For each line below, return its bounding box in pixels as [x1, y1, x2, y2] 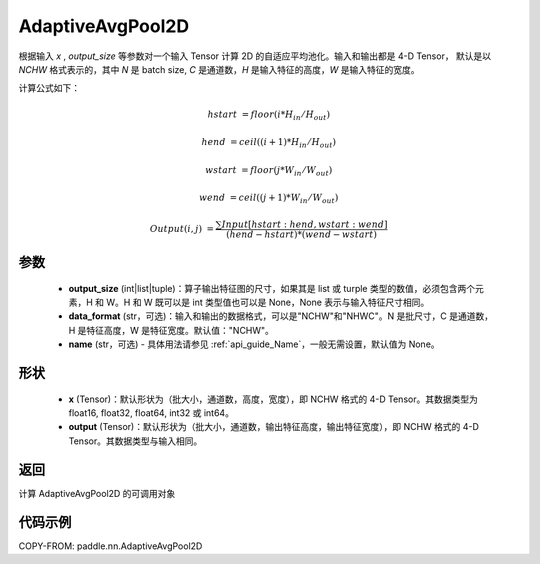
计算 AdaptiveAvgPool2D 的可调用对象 [18, 487, 176, 499]
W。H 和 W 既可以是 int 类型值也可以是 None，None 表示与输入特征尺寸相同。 [106, 296, 430, 309]
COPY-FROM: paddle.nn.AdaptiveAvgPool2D [18, 540, 203, 552]
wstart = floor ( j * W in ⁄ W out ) [205, 164, 333, 178]
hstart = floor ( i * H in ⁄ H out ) [207, 108, 330, 122]
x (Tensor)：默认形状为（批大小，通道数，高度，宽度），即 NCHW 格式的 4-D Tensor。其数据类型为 [68, 393, 479, 405]
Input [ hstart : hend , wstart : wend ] [221, 218, 388, 230]
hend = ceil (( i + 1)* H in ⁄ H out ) [201, 136, 337, 150]
